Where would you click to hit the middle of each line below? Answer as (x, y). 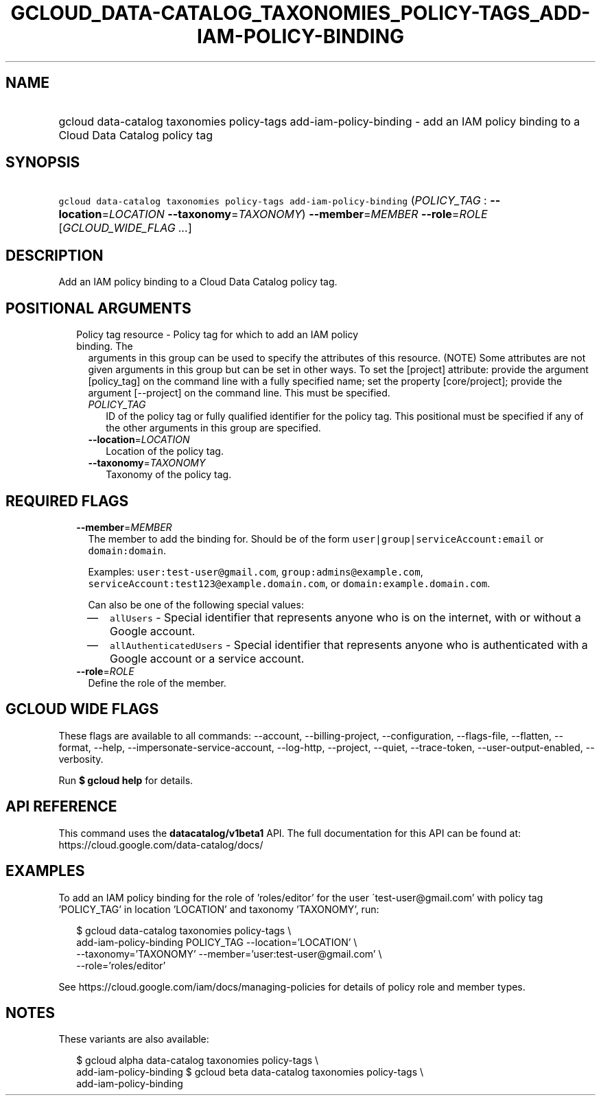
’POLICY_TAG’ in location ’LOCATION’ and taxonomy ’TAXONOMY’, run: (219, 909)
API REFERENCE (61, 807)
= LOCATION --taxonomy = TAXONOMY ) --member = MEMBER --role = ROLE (295, 214)
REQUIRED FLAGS (67, 501)
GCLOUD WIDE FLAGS (82, 709)
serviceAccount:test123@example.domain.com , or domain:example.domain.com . (289, 583)
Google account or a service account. (207, 658)
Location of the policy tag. (165, 451)
